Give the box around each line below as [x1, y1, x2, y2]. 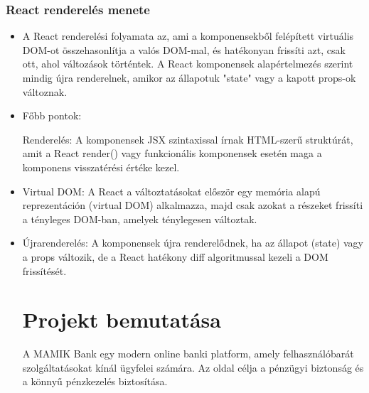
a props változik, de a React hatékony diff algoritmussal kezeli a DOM [22, 249, 328, 264]
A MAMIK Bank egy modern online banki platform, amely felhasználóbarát [22, 346, 354, 361]
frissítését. [22, 263, 67, 278]
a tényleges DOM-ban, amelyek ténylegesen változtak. [22, 211, 257, 226]
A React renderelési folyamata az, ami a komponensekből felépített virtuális [22, 28, 354, 43]
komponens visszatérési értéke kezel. [22, 159, 180, 174]
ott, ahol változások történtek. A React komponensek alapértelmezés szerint [22, 56, 353, 71]
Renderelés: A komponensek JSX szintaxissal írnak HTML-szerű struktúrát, [22, 131, 353, 146]
